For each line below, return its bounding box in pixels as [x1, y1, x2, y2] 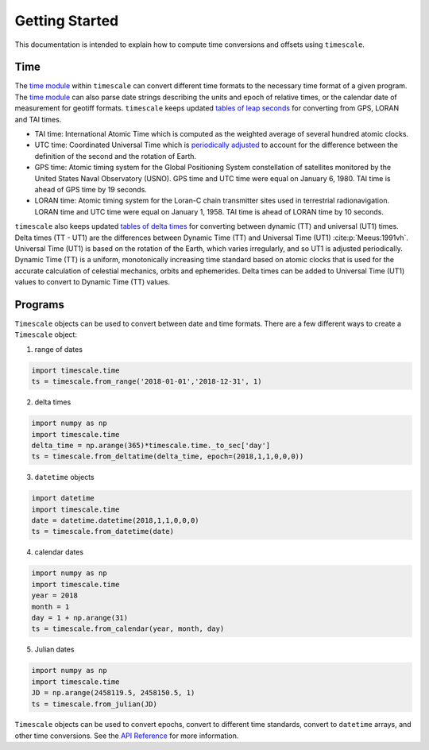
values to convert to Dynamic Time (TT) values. [14, 277, 171, 287]
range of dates [34, 344, 83, 354]
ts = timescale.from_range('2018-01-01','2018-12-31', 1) [31, 377, 262, 386]
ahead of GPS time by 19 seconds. [34, 184, 147, 194]
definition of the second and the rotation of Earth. [34, 151, 197, 160]
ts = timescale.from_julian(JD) [31, 699, 158, 709]
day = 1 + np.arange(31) [31, 613, 129, 622]
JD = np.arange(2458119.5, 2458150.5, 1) [31, 688, 195, 698]
